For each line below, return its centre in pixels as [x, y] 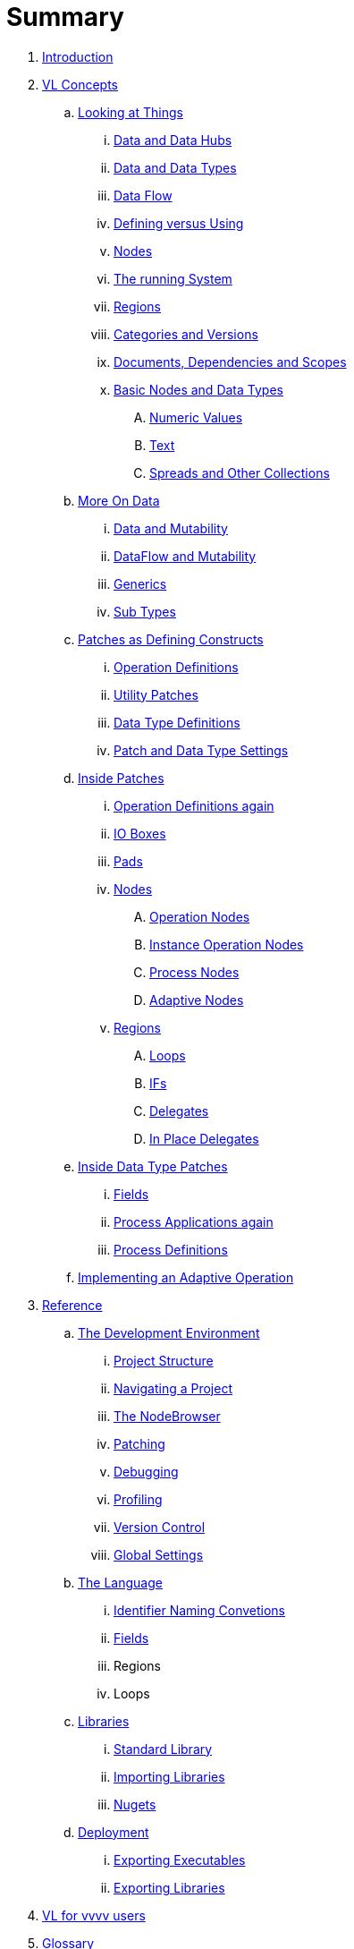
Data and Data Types [175, 167]
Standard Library [163, 1749]
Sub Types [145, 611]
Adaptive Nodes [197, 1000]
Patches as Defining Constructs [171, 639]
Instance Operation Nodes [227, 944]
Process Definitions [171, 1249]
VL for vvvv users [94, 1915]
